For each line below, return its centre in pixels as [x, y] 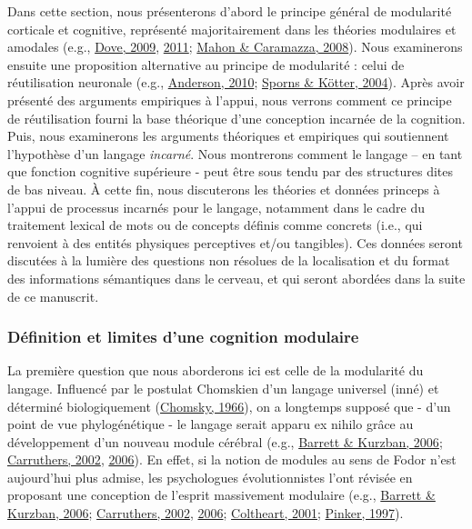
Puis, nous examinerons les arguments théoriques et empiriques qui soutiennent [228, 136]
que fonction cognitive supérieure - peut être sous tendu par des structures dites [230, 171]
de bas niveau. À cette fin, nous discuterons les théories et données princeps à [224, 189]
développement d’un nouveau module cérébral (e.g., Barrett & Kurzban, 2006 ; [225, 441]
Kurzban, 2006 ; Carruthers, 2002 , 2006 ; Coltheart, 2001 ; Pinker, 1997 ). [206, 513]
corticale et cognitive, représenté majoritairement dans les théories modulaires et [232, 29]
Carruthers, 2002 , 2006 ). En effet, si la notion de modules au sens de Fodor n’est [232, 459]
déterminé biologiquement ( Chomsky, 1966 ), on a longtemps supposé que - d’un [229, 406]
